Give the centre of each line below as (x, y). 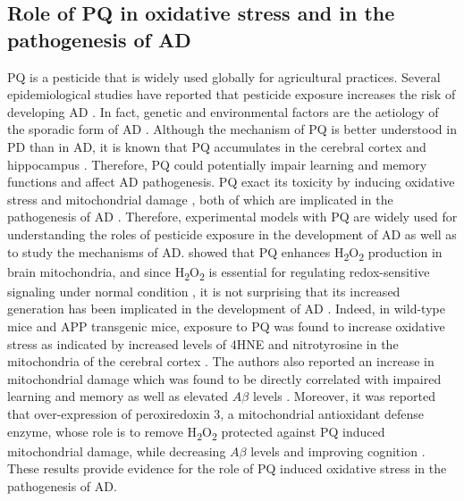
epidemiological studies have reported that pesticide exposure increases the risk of (232, 94)
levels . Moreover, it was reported (344, 396)
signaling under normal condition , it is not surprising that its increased (204, 291)
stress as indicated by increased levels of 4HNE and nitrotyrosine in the (203, 343)
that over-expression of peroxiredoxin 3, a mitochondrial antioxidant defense (215, 413)
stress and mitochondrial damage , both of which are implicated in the (200, 199)
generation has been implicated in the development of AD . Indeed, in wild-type (226, 309)
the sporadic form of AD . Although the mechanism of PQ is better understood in (232, 129)
